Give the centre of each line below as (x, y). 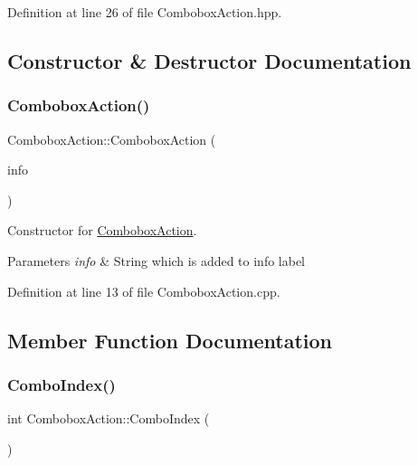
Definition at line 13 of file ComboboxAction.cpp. (144, 291)
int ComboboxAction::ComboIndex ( (109, 418)
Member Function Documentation (170, 340)
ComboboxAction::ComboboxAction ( (112, 139)
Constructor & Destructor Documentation (209, 60)
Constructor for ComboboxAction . (102, 230)
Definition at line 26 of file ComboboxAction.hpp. (145, 12)
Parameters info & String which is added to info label (157, 260)
